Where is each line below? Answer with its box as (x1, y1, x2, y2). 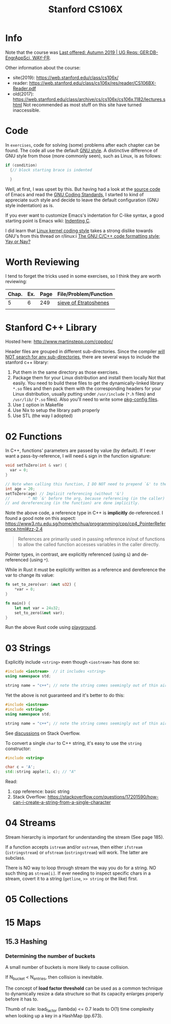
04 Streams (5, 817, 56, 829)
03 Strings (5, 642, 51, 654)
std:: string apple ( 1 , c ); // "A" (5, 769, 76, 775)
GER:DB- (139, 49, 159, 55)
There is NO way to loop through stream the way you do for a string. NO (5, 865, 156, 871)
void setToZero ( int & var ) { (5, 463, 67, 468)
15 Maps (5, 917, 41, 928)
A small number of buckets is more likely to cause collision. (5, 964, 129, 970)
